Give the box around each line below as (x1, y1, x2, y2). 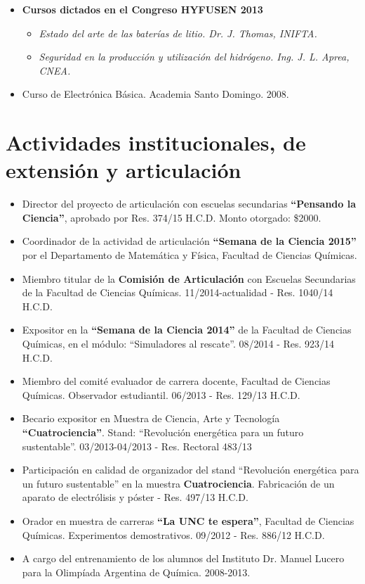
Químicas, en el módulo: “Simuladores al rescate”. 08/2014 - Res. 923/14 (22, 336, 335, 351)
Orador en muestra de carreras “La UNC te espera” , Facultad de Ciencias (22, 513, 354, 528)
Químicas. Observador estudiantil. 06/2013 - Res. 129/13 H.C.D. (22, 387, 300, 402)
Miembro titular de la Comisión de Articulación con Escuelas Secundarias (22, 271, 356, 286)
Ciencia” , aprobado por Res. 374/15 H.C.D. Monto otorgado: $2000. (22, 210, 321, 224)
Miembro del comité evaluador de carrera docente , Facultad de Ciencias (22, 374, 331, 388)
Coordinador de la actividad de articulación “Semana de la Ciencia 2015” (22, 234, 357, 248)
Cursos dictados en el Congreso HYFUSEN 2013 (22, 2, 263, 16)
